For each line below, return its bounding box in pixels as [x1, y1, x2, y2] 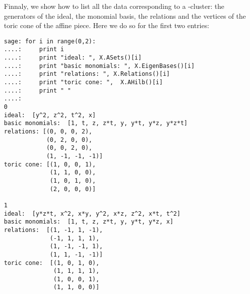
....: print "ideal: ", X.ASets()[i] [4, 54, 142, 62]
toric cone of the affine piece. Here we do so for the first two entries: [4, 20, 210, 31]
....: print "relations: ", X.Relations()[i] [4, 70, 170, 78]
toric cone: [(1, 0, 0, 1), [4, 161, 96, 168]
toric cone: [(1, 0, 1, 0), [4, 259, 100, 266]
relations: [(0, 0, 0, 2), [4, 128, 92, 135]
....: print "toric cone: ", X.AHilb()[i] [4, 79, 163, 86]
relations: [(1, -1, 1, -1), [4, 226, 103, 233]
